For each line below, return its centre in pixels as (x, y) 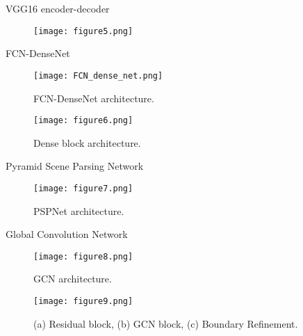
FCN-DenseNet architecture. (94, 98)
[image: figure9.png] (83, 302)
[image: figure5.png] (83, 31)
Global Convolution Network (67, 234)
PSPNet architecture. (79, 210)
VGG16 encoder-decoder (58, 8)
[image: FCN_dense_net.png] (98, 75)
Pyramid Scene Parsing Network (75, 166)
